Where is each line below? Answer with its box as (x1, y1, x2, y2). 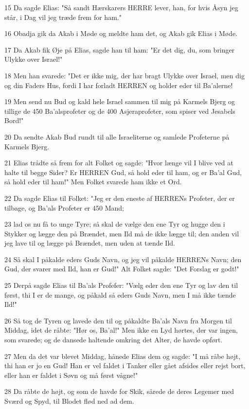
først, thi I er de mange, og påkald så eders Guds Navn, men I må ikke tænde (4, 289, 236, 300)
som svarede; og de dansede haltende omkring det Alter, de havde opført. (4, 335, 223, 345)
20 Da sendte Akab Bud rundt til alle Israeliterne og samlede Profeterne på (4, 131, 230, 142)
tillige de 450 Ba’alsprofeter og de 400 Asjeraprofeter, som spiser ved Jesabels (4, 106, 235, 116)
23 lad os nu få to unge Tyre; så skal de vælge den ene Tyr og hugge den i (4, 219, 225, 229)
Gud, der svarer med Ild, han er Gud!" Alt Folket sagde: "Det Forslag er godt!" (4, 264, 239, 274)
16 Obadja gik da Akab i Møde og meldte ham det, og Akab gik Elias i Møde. (4, 28, 238, 38)
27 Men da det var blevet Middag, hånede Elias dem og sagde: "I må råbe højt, (4, 351, 241, 361)
